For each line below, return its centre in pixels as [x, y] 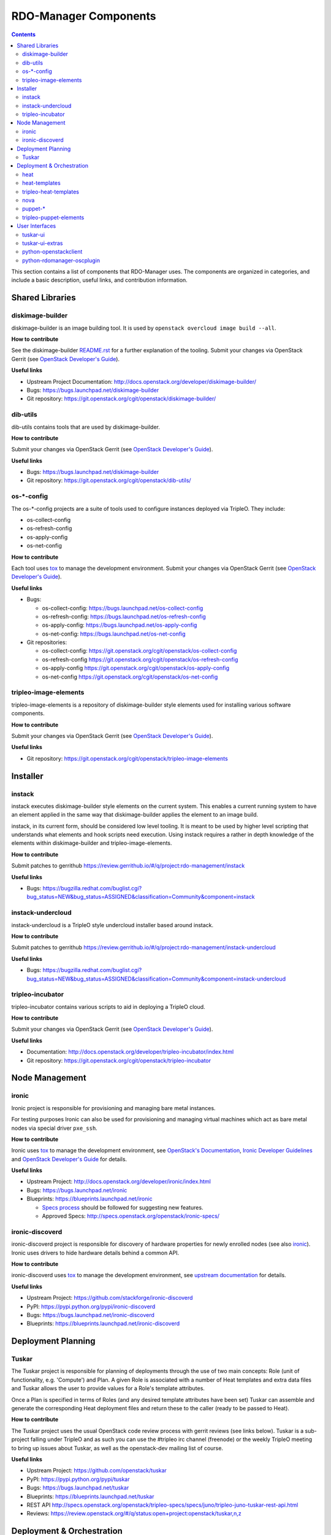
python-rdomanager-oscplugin [61, 260]
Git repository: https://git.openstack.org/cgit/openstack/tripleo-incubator [119, 1060]
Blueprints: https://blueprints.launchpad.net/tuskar [90, 1496]
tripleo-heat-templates [51, 192]
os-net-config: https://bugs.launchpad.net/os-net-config [114, 634]
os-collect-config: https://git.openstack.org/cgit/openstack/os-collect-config [139, 651]
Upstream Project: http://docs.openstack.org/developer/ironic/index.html [119, 1181]
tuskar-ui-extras [43, 243]
